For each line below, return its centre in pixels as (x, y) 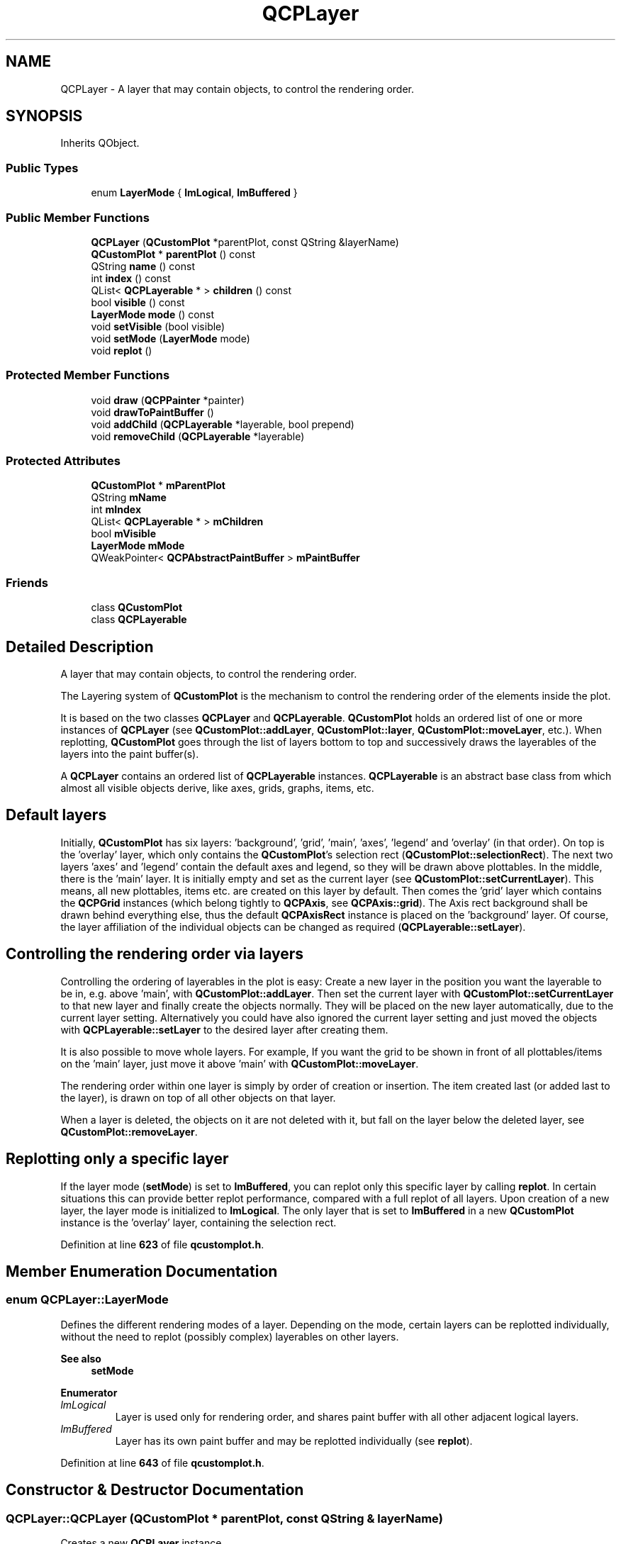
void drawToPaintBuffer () (152, 412)
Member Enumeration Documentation (142, 1271)
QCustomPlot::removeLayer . (129, 1131)
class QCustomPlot (137, 608)
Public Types (42, 168)
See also (81, 1358)
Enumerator (89, 1392)
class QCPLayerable (139, 620)
